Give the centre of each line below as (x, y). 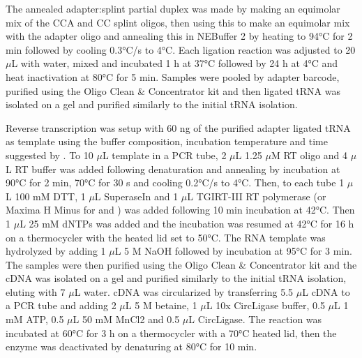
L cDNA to (326, 291)
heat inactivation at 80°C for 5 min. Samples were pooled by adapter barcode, (173, 76)
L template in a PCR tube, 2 (164, 155)
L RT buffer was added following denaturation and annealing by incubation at (173, 169)
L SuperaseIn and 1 (136, 196)
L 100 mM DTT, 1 (46, 196)
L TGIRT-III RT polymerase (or (257, 196)
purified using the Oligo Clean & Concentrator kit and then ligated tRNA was (173, 90)
